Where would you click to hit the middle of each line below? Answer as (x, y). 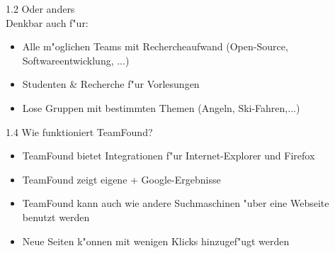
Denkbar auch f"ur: (47, 22)
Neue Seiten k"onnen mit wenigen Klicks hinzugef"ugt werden (156, 241)
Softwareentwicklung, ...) (76, 60)
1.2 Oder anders (40, 9)
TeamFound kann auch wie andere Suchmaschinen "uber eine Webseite (176, 203)
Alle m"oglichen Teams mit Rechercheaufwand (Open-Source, (155, 46)
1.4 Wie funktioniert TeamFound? (79, 131)
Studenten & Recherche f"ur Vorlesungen (111, 84)
